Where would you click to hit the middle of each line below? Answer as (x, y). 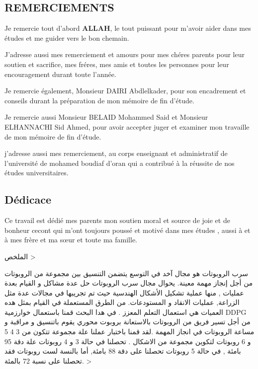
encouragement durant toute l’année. (60, 74)
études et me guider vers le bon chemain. (67, 37)
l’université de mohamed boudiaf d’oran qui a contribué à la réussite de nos (120, 163)
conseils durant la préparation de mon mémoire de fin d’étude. (99, 100)
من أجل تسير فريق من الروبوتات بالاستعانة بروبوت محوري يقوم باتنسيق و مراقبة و (128, 322)
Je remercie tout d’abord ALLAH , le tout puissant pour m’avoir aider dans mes (128, 28)
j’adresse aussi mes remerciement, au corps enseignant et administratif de (116, 153)
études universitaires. (37, 173)
